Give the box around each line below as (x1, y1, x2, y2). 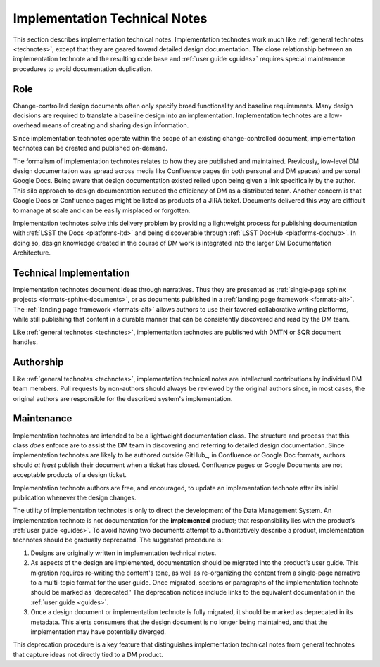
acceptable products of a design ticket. (13, 471, 127, 479)
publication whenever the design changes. (13, 493, 137, 502)
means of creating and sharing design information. (42, 121, 189, 129)
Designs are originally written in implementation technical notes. (30, 549, 217, 557)
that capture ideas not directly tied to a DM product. (13, 650, 163, 659)
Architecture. (13, 248, 51, 257)
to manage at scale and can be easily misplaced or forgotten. (13, 206, 191, 215)
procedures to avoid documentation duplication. (13, 64, 153, 73)
